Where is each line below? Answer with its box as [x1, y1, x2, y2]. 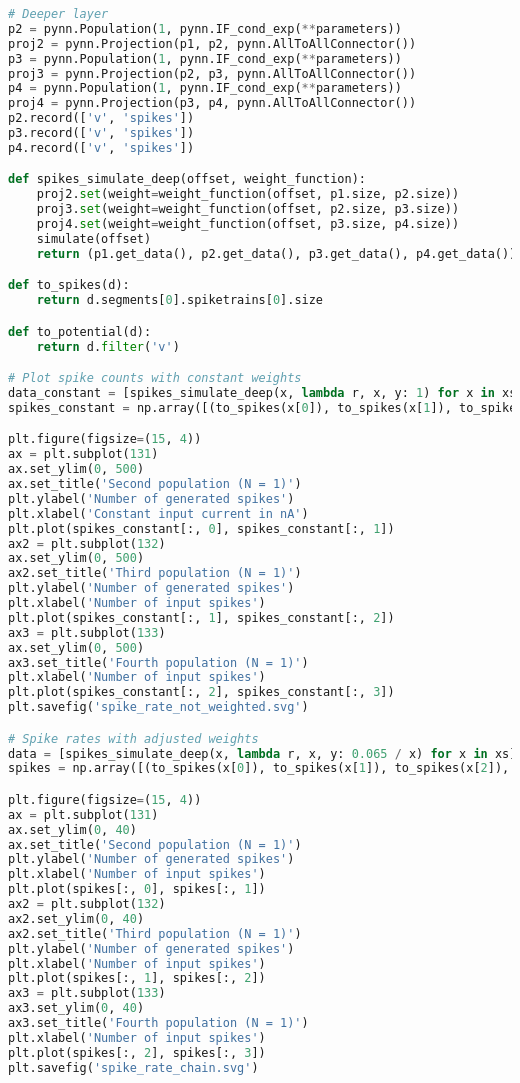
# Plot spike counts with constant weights [8, 371, 302, 386]
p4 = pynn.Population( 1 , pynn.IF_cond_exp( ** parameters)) [8, 81, 402, 96]
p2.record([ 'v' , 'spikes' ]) [8, 111, 195, 126]
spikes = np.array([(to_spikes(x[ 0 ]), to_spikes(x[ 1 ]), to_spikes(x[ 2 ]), [8, 761, 510, 776]
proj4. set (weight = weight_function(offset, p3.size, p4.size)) [36, 217, 460, 232]
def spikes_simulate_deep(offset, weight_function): [8, 172, 366, 187]
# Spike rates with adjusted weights [8, 731, 259, 746]
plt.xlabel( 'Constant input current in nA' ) [8, 506, 309, 521]
